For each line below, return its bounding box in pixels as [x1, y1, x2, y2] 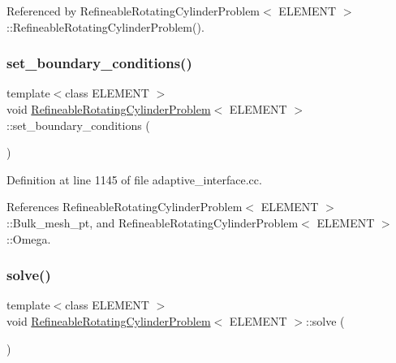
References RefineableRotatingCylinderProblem [6, 198, 243, 215]
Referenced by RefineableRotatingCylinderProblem [6, 2, 260, 19]
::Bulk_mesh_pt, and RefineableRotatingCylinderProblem [6, 214, 299, 231]
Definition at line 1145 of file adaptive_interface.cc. [6, 171, 262, 188]
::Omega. [6, 230, 51, 247]
